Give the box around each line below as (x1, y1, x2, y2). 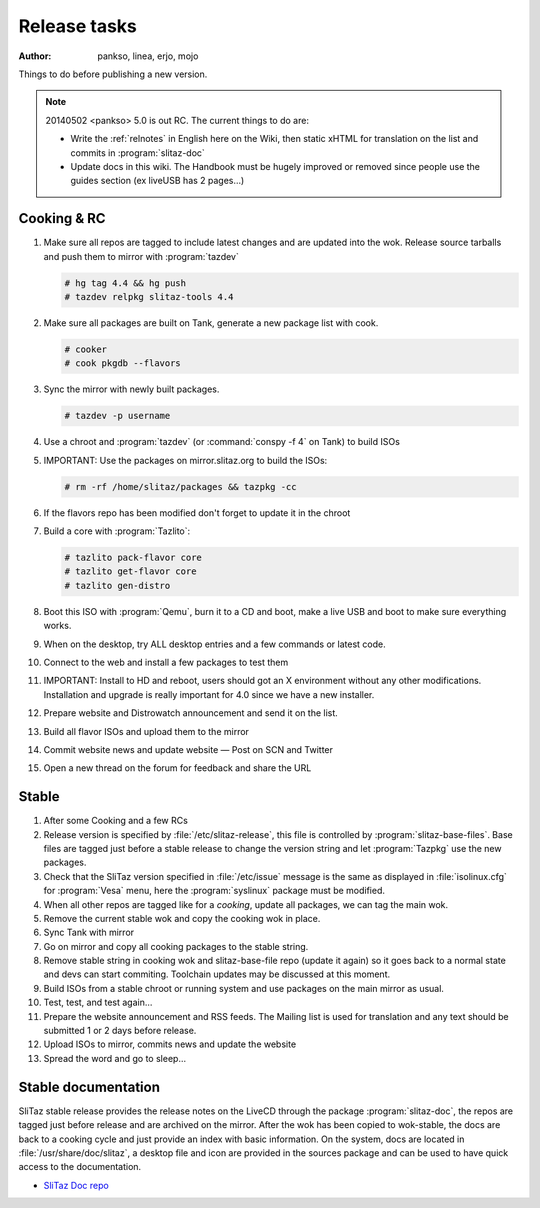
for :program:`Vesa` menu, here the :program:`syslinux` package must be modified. (43, 885, 385, 897)
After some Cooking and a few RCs (43, 815, 189, 827)
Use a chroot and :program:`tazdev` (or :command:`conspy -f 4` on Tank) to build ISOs (43, 436, 400, 448)
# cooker (64, 343, 108, 355)
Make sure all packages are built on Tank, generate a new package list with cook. (43, 316, 379, 329)
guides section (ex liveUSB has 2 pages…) (70, 175, 245, 187)
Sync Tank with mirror (43, 926, 135, 939)
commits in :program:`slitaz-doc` (70, 146, 205, 159)
